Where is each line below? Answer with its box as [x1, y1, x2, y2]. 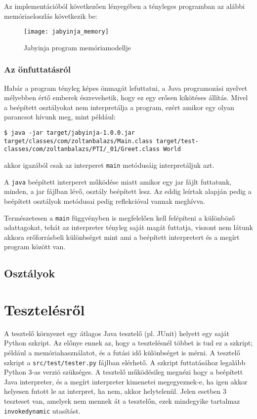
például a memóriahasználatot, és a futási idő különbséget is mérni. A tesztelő [4, 347, 240, 358]
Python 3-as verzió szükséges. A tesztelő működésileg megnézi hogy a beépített [4, 367, 243, 377]
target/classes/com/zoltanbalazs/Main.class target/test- [4, 137, 199, 145]
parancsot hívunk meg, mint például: [4, 112, 116, 122]
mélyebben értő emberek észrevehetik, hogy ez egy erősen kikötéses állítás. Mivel [4, 92, 248, 103]
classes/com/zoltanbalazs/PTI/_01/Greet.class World [4, 146, 181, 153]
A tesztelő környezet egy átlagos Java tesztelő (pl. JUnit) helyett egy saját [4, 328, 230, 338]
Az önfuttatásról [4, 63, 71, 76]
